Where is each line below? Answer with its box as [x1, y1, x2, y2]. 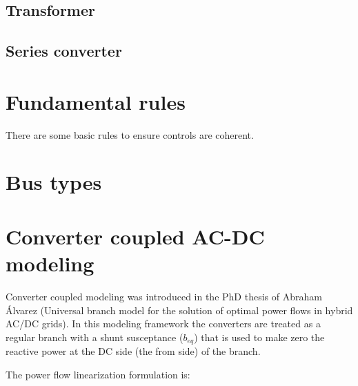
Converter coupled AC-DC [6, 222, 265, 250]
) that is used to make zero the [194, 329, 325, 344]
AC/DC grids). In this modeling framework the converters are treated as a [6, 316, 321, 331]
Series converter [6, 40, 122, 61]
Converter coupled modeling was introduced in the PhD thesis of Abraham [6, 289, 322, 303]
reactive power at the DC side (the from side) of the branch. [6, 344, 261, 358]
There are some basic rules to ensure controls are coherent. [6, 127, 254, 142]
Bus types [6, 168, 102, 196]
